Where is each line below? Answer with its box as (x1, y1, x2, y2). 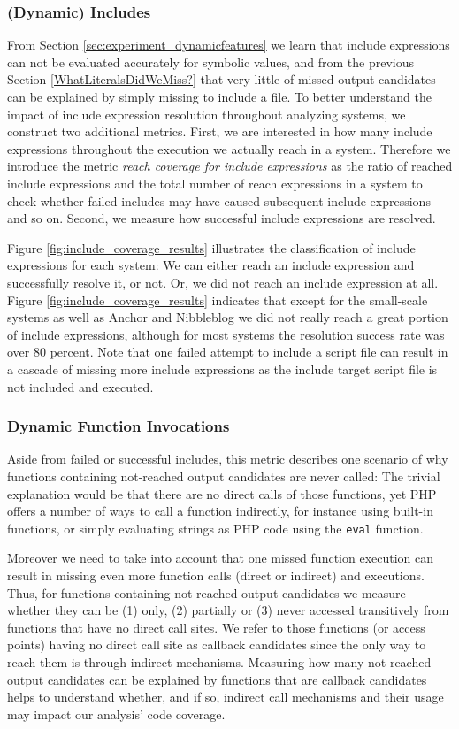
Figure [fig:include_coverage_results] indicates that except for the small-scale (7, 290, 428, 309)
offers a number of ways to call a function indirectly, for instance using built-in (7, 502, 433, 520)
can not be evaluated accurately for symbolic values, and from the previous (7, 52, 415, 71)
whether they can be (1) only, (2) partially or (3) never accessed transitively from (7, 601, 449, 619)
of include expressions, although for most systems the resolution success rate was (7, 325, 445, 343)
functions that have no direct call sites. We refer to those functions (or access (7, 618, 425, 636)
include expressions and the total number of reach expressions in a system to (7, 173, 423, 192)
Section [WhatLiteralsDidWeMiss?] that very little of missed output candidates (7, 70, 436, 88)
